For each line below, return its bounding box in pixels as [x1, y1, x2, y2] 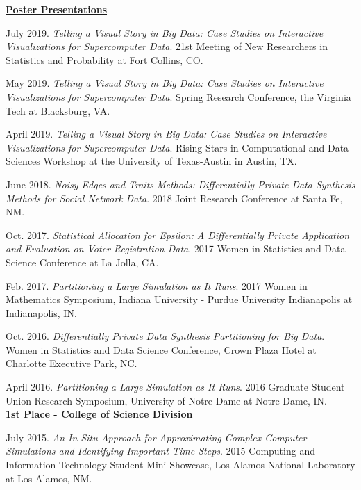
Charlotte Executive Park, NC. [6, 356, 137, 370]
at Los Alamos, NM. [6, 471, 92, 485]
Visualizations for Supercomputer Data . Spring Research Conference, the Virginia [6, 89, 351, 104]
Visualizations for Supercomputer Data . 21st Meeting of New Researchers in [6, 39, 328, 54]
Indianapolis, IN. [6, 305, 77, 320]
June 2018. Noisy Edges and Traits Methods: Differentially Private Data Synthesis [6, 177, 355, 191]
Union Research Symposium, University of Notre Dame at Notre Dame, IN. [6, 393, 327, 407]
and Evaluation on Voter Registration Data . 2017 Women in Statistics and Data [6, 241, 346, 256]
